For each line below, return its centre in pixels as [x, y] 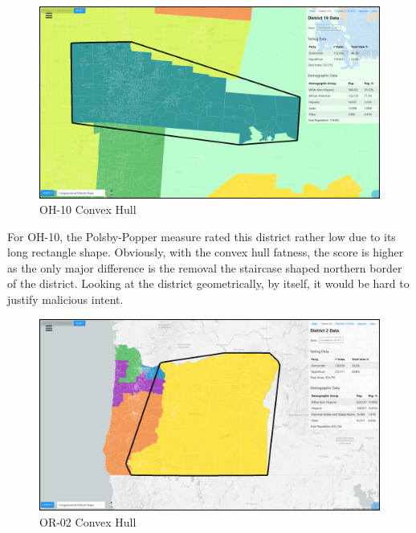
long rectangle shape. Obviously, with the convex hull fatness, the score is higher [206, 252]
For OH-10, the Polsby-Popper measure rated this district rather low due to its [202, 236]
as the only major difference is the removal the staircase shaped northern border [205, 267]
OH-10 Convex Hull [88, 209]
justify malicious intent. [65, 299]
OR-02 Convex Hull [88, 521]
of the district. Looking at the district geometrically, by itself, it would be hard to [208, 283]
